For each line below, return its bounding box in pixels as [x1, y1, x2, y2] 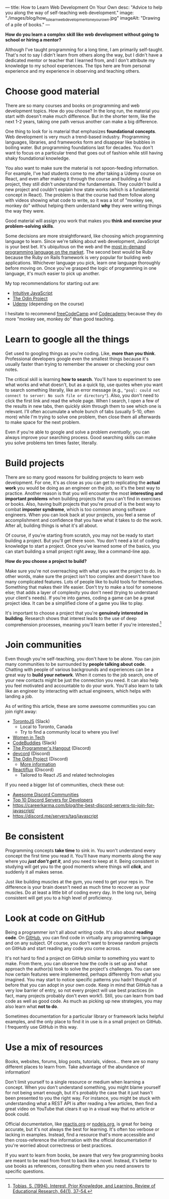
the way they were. [5, 208, 45, 214]
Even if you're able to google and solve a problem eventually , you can [5, 429, 150, 435]
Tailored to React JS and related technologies [20, 772, 115, 778]
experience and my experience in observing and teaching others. [5, 68, 141, 74]
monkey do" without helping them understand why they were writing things [5, 202, 162, 209]
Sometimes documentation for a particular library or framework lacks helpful [5, 1013, 164, 1020]
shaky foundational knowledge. [5, 155, 70, 161]
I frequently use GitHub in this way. [5, 1024, 78, 1030]
